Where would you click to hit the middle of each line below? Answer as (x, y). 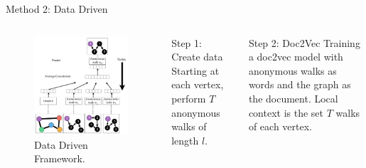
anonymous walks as (292, 70)
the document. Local (293, 98)
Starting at (195, 70)
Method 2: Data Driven (57, 9)
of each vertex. (280, 126)
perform (189, 98)
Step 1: (187, 42)
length (185, 140)
